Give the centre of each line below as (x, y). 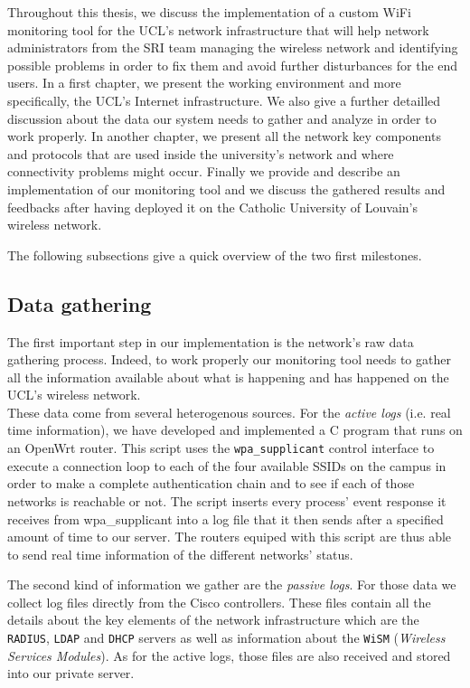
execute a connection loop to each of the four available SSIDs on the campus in (227, 465)
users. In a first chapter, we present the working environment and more (204, 83)
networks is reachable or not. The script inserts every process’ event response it (227, 500)
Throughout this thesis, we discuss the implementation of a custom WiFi (209, 12)
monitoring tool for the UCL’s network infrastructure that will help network (218, 29)
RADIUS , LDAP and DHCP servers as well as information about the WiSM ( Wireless (226, 638)
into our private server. (71, 673)
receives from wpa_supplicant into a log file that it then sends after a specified (226, 518)
